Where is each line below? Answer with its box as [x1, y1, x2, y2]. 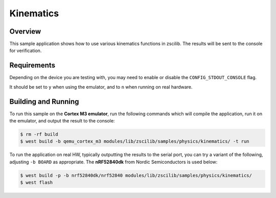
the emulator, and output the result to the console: [9, 118, 115, 124]
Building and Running [9, 97, 79, 106]
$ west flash [20, 180, 53, 186]
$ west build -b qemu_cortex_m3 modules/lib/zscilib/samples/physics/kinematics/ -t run [20, 138, 250, 144]
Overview [9, 27, 41, 36]
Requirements [9, 61, 56, 70]
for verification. [9, 47, 42, 54]
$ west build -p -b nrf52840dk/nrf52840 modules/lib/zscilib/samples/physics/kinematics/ [20, 172, 252, 178]
